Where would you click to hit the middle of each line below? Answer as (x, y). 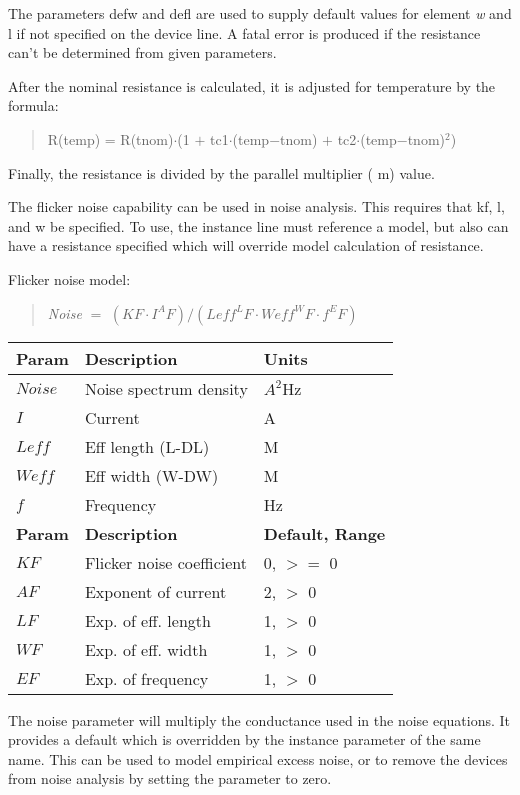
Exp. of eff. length (147, 620)
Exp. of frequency (146, 678)
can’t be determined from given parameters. (142, 52)
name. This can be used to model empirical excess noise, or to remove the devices (258, 758)
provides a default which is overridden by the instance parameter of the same (244, 739)
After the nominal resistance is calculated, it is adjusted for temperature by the (252, 85)
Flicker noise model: (69, 278)
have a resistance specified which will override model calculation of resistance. (246, 245)
